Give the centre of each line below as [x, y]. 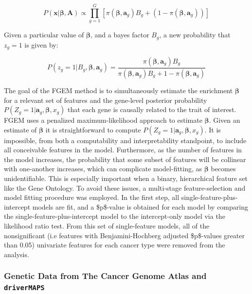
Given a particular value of [44, 35]
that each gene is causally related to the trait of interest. [152, 109]
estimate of [20, 129]
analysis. [17, 254]
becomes [223, 169]
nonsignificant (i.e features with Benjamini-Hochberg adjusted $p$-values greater [124, 235]
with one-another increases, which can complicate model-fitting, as [103, 169]
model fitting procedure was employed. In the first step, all [92, 197]
